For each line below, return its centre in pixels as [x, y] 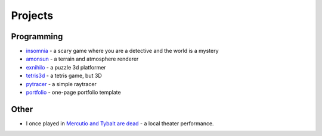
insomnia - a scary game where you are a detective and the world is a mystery [122, 51]
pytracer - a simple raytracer [61, 84]
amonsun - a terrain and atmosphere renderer [82, 59]
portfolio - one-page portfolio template [74, 93]
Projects [32, 15]
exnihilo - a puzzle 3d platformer [66, 67]
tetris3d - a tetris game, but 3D [64, 76]
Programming [37, 37]
